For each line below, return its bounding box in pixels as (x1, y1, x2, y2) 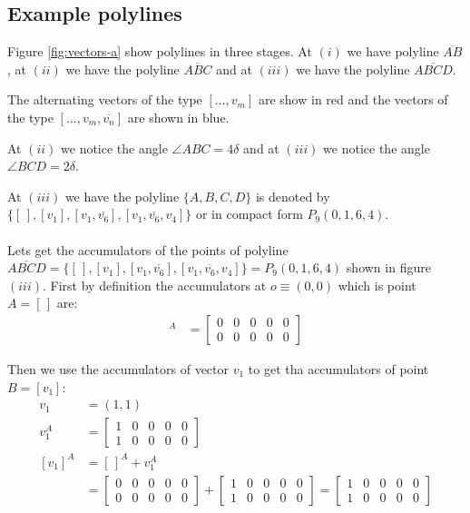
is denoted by (255, 186, 330, 205)
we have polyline (347, 42, 439, 61)
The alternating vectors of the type (7, 90, 202, 109)
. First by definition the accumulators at (43, 275, 267, 294)
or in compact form (195, 204, 303, 223)
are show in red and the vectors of (258, 90, 448, 109)
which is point (338, 275, 416, 294)
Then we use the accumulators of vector (7, 359, 230, 378)
